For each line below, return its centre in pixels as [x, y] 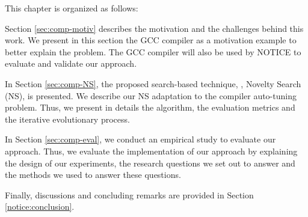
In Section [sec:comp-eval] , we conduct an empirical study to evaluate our [140, 139]
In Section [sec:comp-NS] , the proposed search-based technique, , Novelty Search [153, 83]
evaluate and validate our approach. [71, 63]
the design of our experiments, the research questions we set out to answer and [150, 163]
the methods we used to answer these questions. [93, 175]
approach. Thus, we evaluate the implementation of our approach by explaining [151, 151]
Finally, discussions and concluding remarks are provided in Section [129, 194]
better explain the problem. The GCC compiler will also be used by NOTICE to [153, 51]
